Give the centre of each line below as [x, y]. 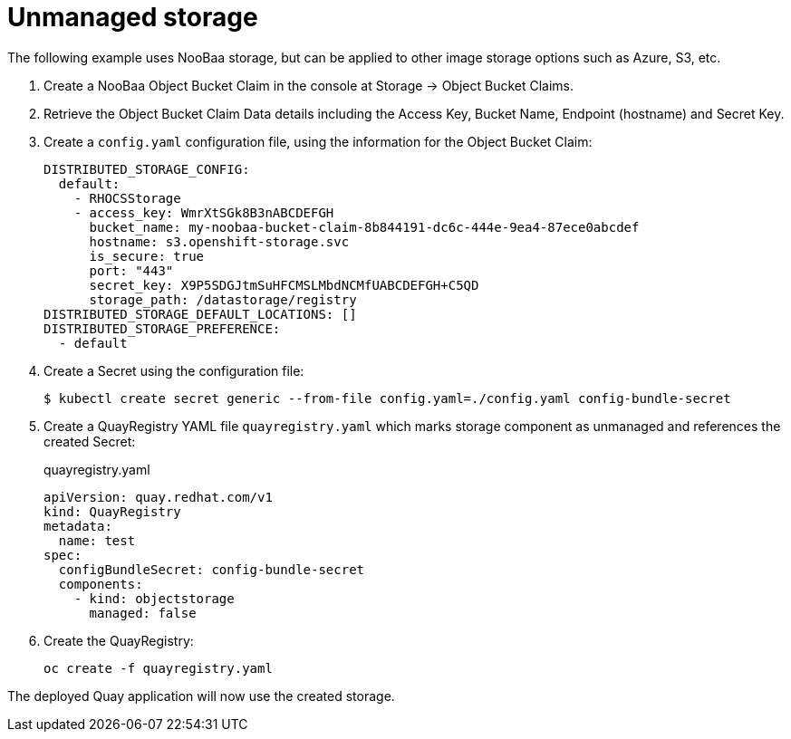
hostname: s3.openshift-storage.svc [219, 241]
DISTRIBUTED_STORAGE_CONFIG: [147, 169]
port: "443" [131, 270]
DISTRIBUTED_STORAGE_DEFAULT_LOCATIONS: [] [200, 314]
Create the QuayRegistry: [119, 640]
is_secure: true [147, 256]
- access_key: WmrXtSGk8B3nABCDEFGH [204, 212]
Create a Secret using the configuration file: [174, 370]
